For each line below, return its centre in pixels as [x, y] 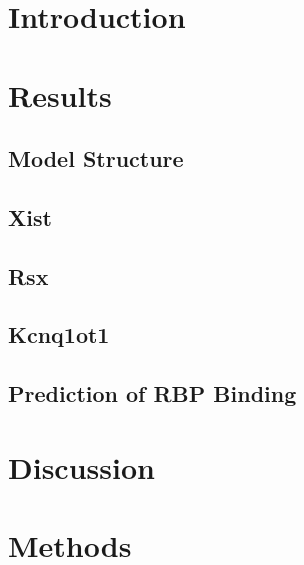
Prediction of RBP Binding [152, 393]
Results [60, 94]
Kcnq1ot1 [59, 334]
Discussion [81, 466]
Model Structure [96, 158]
